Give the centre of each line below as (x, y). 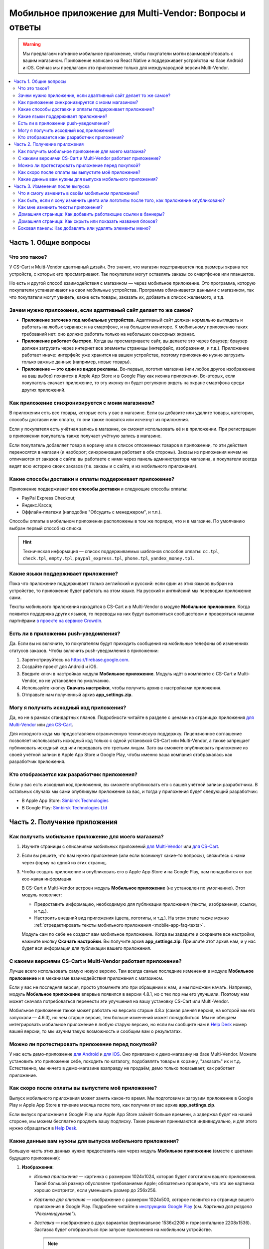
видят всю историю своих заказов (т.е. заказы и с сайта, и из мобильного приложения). (103, 466)
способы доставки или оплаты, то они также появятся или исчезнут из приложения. (99, 420)
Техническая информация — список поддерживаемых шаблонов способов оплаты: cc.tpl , (121, 551)
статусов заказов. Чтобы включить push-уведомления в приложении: (84, 650)
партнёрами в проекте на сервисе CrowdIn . (56, 621)
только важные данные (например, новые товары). (76, 362)
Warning (32, 44)
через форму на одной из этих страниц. (64, 862)
